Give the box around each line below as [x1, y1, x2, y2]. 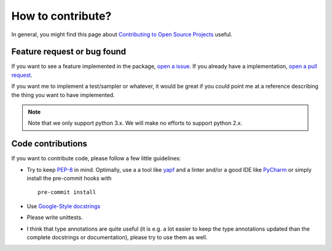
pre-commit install [38, 189, 97, 196]
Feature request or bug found [11, 47, 126, 57]
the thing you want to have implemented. [11, 91, 115, 98]
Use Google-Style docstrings [26, 203, 101, 210]
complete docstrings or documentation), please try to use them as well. [26, 234, 208, 241]
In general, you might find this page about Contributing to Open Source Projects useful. [11, 31, 233, 38]
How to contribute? [11, 9, 112, 23]
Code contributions [11, 139, 87, 149]
